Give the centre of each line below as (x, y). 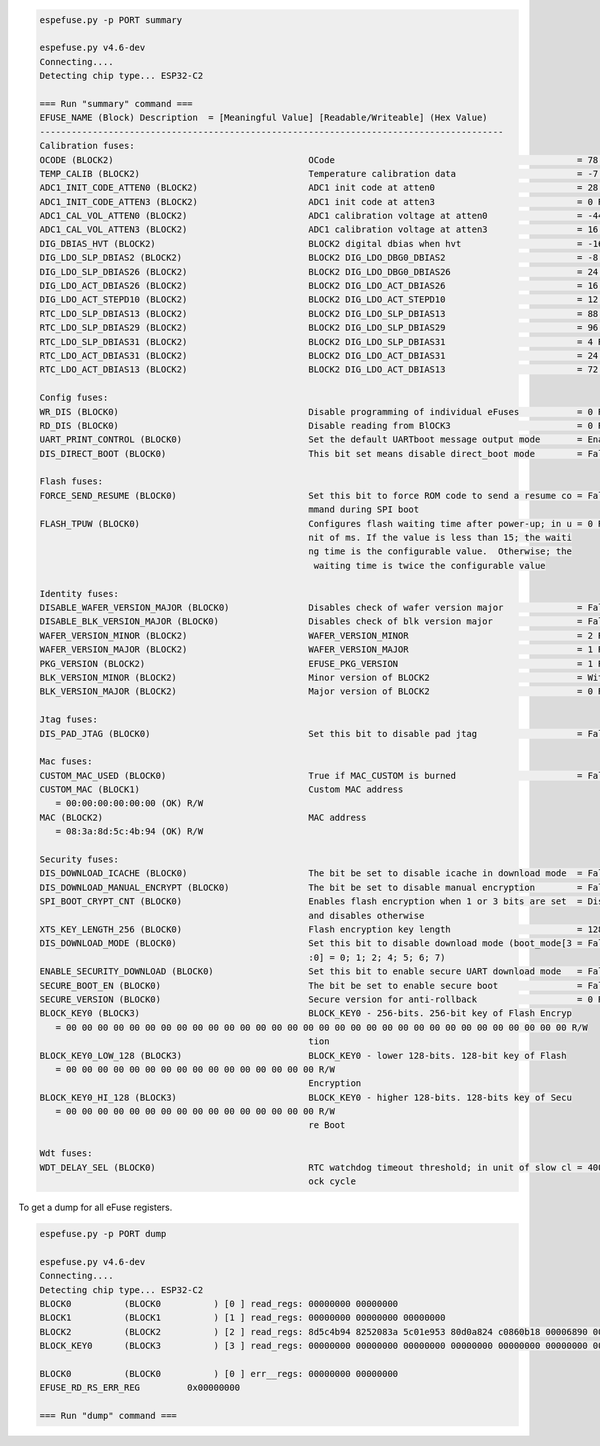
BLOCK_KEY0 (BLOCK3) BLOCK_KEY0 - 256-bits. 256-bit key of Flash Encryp (305, 1013)
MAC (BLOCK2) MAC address (203, 817)
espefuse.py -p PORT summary (111, 19)
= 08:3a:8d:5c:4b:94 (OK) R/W (129, 831)
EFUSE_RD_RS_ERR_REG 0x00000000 (139, 1388)
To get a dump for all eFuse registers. (95, 1207)
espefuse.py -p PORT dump (103, 1233)
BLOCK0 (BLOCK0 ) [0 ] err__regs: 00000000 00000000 (219, 1373)
